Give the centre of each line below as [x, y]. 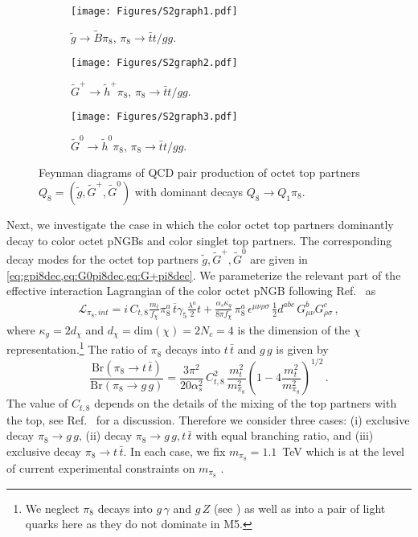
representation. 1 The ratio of [77, 348]
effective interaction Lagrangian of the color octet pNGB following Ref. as [191, 291]
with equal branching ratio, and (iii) [285, 435]
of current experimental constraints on [101, 467]
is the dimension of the [294, 330]
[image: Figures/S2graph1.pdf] [154, 11]
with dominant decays [189, 191]
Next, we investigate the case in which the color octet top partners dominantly [200, 224]
